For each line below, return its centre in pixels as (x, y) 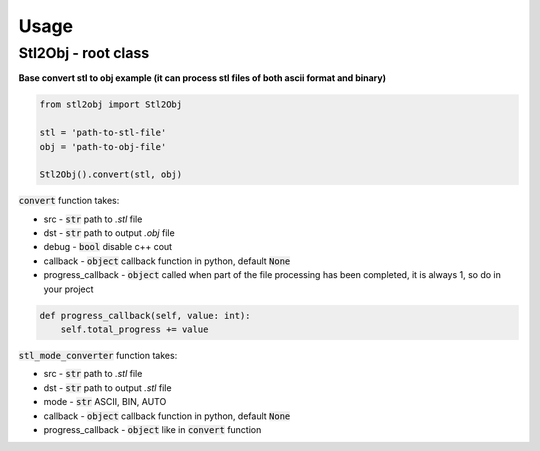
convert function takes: (69, 201)
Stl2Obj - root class (84, 53)
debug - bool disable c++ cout (108, 247)
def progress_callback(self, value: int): (145, 315)
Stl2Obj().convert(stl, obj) (111, 174)
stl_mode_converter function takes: (98, 356)
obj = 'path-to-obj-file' (103, 146)
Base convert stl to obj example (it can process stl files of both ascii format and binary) (202, 78)
